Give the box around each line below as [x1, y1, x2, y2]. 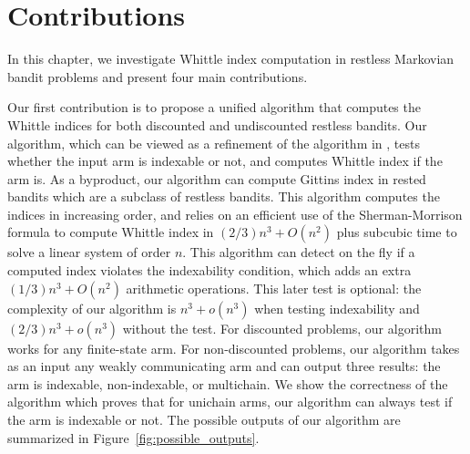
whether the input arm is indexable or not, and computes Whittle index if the [7, 151, 443, 170]
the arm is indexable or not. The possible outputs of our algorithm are [7, 410, 401, 429]
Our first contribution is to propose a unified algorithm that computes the [7, 98, 421, 117]
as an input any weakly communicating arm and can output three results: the [7, 356, 441, 376]
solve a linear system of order [7, 242, 171, 262]
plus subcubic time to [336, 222, 457, 242]
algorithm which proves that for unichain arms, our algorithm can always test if [7, 392, 453, 411]
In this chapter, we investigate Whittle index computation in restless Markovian [7, 49, 455, 68]
